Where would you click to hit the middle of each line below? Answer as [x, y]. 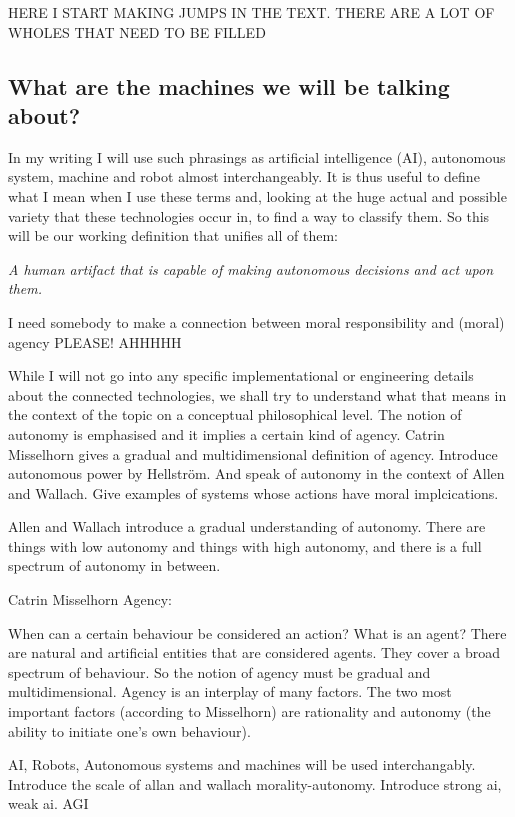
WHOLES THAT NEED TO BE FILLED [137, 31]
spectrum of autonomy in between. [114, 565]
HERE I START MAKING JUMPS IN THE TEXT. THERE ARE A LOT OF [251, 12]
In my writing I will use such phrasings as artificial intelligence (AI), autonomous [257, 156]
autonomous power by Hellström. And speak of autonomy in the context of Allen [256, 473]
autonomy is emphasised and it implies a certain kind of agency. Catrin [226, 433]
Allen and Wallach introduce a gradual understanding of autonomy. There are [247, 526]
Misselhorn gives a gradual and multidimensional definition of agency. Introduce [253, 453]
